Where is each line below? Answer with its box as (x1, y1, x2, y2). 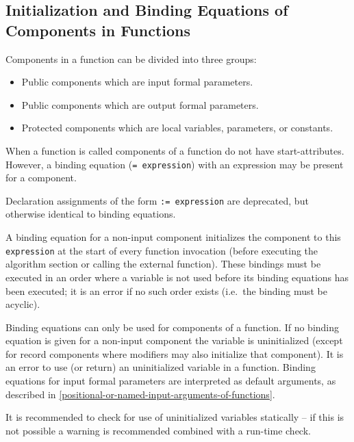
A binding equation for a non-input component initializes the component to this (5, 230, 341, 244)
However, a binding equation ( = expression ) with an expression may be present (5, 157, 344, 171)
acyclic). (5, 297, 40, 311)
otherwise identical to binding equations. (5, 207, 176, 221)
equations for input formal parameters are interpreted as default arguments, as (5, 374, 336, 388)
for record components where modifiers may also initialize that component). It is (5, 346, 344, 361)
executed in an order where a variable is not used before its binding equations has (5, 270, 349, 284)
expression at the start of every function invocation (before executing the (5, 243, 318, 257)
